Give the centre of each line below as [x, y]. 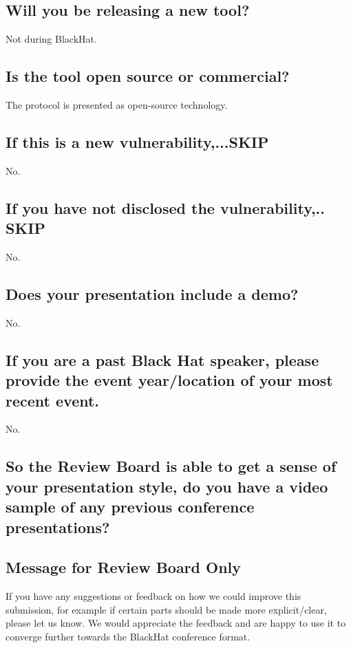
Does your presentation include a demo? [152, 293]
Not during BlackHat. [51, 39]
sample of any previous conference [130, 507]
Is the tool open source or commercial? [148, 76]
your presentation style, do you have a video [167, 486]
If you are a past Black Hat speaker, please [162, 359]
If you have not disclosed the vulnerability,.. [166, 207]
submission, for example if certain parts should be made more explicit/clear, [166, 609]
